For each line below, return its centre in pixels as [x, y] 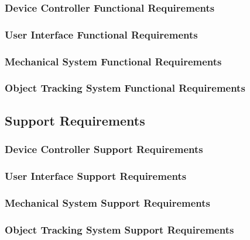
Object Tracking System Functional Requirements [125, 88]
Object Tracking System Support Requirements [119, 229]
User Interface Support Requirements [96, 175]
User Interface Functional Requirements [101, 34]
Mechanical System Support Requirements [108, 202]
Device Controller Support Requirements [104, 149]
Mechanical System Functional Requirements [113, 61]
